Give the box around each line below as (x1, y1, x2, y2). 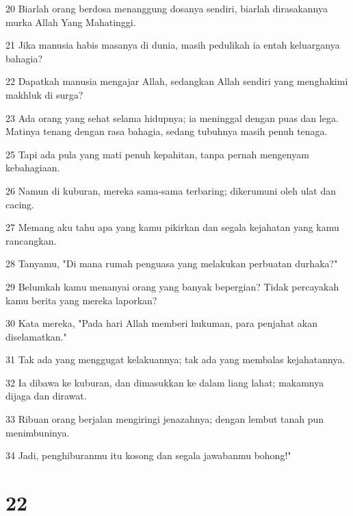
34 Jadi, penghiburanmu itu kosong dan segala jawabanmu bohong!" (5, 448, 291, 463)
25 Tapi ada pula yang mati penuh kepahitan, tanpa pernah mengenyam (5, 147, 309, 161)
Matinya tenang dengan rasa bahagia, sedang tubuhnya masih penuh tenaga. (5, 124, 328, 138)
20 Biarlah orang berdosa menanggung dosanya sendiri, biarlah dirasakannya (5, 1, 328, 15)
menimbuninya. (5, 425, 70, 439)
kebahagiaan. (5, 160, 60, 175)
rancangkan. (5, 233, 57, 247)
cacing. (5, 197, 34, 211)
